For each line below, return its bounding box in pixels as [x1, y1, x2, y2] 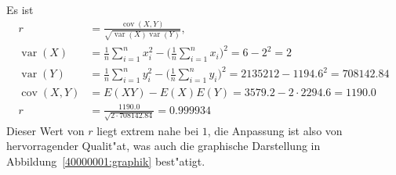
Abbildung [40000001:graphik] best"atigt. [6, 152, 205, 169]
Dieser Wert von [6, 122, 85, 138]
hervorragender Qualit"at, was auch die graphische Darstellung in [6, 137, 321, 154]
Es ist [6, 2, 34, 17]
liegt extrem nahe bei [96, 122, 199, 138]
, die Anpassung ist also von [207, 122, 343, 138]
